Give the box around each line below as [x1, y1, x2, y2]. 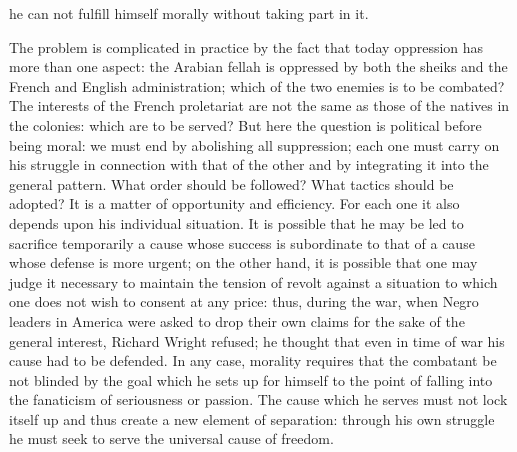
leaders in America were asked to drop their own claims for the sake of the [9, 310, 465, 331]
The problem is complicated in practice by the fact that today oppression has [9, 36, 484, 57]
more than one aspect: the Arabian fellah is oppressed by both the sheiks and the [9, 56, 508, 77]
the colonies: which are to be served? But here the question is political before [9, 114, 482, 135]
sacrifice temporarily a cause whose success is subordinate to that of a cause [9, 232, 475, 253]
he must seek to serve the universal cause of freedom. [9, 428, 334, 449]
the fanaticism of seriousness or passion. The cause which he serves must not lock [9, 389, 508, 410]
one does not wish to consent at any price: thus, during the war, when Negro [9, 291, 479, 312]
